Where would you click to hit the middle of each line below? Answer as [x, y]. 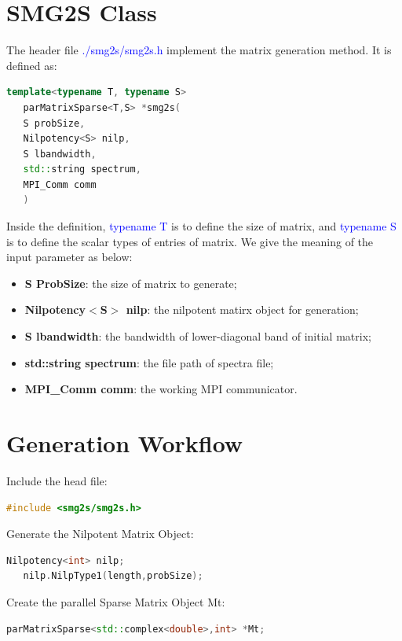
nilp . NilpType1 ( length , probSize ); [113, 576]
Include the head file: [57, 480]
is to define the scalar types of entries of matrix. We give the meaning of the [190, 241]
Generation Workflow [125, 443]
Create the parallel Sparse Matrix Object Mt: [116, 601]
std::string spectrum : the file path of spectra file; [149, 362]
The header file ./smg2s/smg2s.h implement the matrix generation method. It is [199, 50]
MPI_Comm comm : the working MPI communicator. [161, 389]
